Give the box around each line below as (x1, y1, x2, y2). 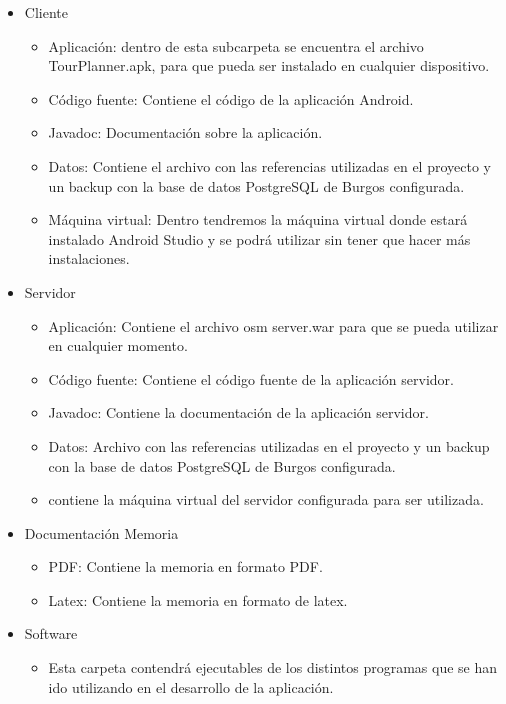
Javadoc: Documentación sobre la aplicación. (48, 122, 323, 143)
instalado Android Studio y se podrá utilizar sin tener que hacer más (48, 228, 471, 249)
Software (24, 623, 78, 644)
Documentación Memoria (24, 522, 179, 543)
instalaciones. (48, 248, 130, 269)
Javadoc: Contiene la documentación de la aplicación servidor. (48, 402, 429, 423)
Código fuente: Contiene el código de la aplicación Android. (48, 88, 414, 109)
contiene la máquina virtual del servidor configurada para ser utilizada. (48, 489, 484, 510)
